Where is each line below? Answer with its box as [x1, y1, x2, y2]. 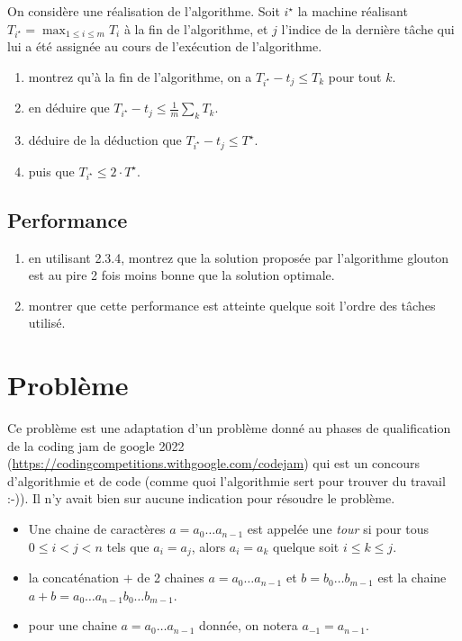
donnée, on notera [199, 616, 298, 635]
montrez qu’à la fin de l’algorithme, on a [28, 67, 252, 86]
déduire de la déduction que [28, 131, 182, 149]
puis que [28, 161, 75, 180]
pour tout [328, 67, 382, 86]
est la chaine [377, 568, 447, 587]
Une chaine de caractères [28, 519, 166, 538]
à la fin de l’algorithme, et [123, 19, 268, 38]
